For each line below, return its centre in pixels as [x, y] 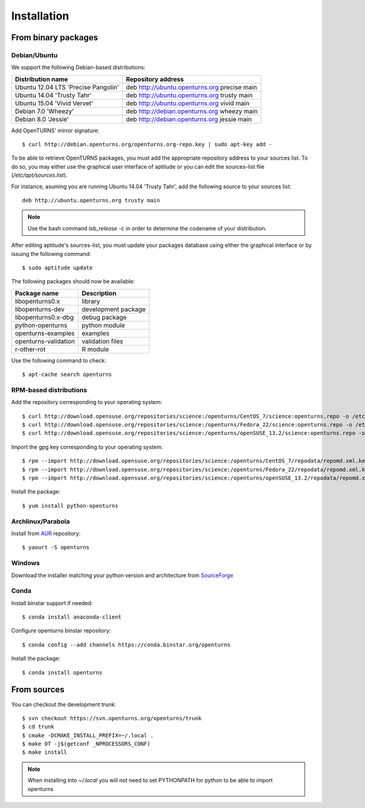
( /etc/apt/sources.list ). [40, 175]
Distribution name [41, 79]
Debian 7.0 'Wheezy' [44, 111]
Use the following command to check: [59, 360]
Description [99, 293]
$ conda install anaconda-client [72, 617]
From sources [38, 689]
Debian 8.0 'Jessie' [42, 119]
